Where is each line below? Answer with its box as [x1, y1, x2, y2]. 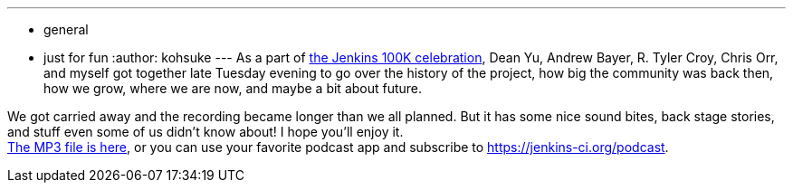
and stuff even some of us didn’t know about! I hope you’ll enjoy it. [7, 124, 404, 139]
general [43, 22, 89, 37]
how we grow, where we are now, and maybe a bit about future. [43, 81, 423, 96]
